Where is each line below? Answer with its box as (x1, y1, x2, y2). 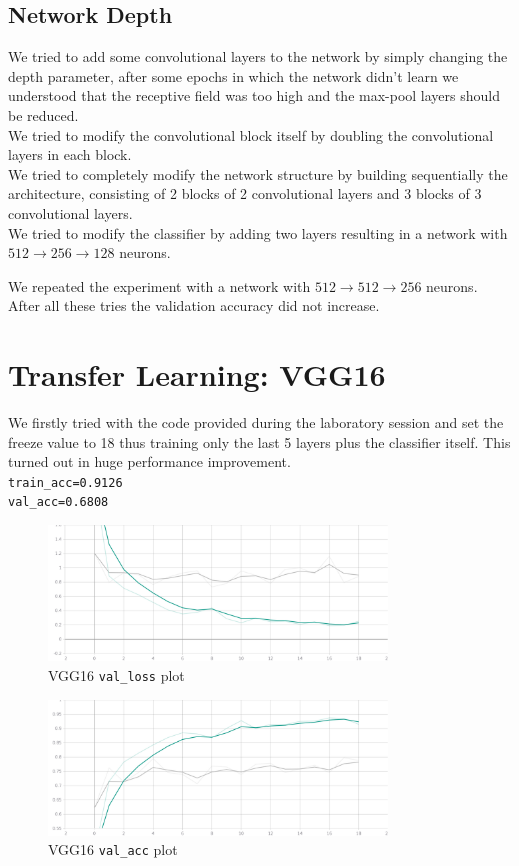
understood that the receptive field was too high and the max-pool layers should (8, 85, 500, 106)
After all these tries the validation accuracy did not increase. (8, 295, 380, 316)
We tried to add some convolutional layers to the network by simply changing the (8, 46, 508, 67)
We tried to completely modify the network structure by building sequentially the (8, 163, 508, 184)
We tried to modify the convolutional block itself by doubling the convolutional (8, 124, 494, 145)
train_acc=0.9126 (8, 475, 123, 490)
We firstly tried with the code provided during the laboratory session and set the (8, 412, 504, 433)
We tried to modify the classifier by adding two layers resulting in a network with (8, 222, 508, 243)
